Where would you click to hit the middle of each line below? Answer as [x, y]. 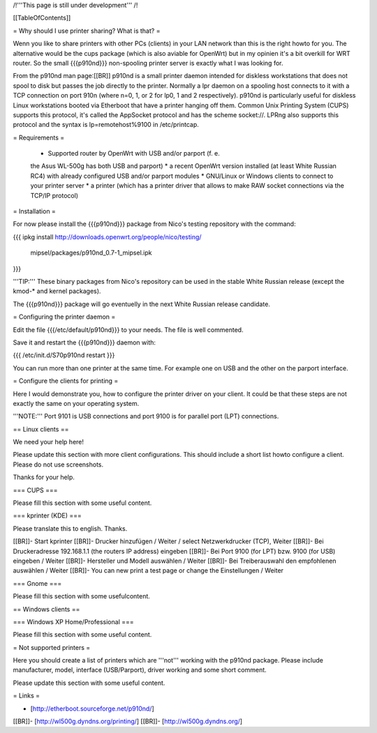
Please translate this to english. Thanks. [70, 528]
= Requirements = [39, 137]
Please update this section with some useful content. [89, 683]
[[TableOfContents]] [42, 18]
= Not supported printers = [52, 647]
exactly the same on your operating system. [76, 403]
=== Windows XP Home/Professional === [73, 621]
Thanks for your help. [44, 477]
